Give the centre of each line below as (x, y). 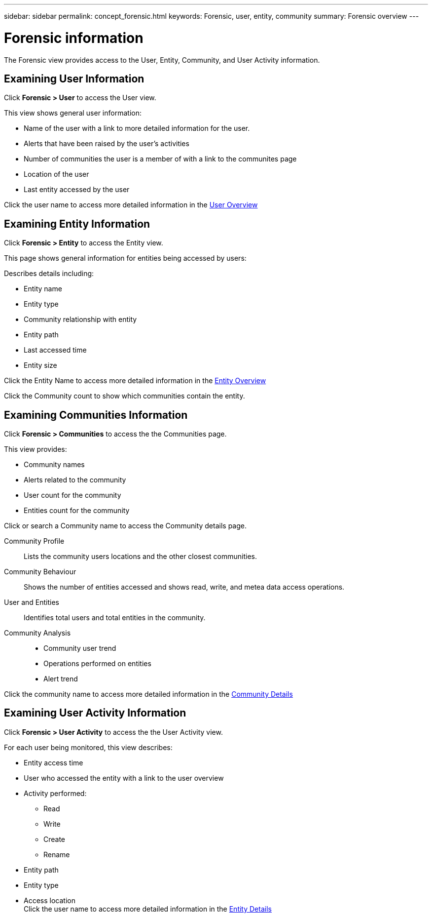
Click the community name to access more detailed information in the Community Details (148, 694)
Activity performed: (55, 793)
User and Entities (32, 602)
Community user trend (80, 648)
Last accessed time (55, 350)
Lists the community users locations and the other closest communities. (140, 557)
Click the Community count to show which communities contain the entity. (125, 396)
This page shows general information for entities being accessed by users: (125, 258)
